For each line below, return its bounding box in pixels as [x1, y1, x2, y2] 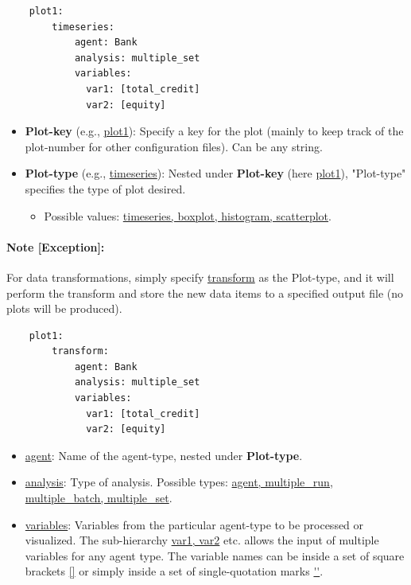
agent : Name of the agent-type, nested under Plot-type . [25, 447, 303, 463]
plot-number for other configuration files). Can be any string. [25, 138, 323, 154]
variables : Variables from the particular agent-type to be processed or [25, 516, 364, 532]
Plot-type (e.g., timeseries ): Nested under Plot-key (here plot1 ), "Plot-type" [25, 165, 406, 181]
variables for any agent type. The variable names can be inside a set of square [25, 547, 405, 564]
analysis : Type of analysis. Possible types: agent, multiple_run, [25, 474, 333, 490]
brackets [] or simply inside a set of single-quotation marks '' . [25, 563, 324, 579]
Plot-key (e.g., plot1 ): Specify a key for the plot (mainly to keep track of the [25, 123, 404, 139]
